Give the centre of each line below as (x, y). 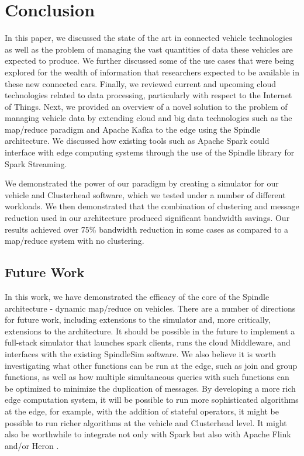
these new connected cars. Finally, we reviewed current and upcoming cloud (141, 83)
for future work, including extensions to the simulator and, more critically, (138, 319)
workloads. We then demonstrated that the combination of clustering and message (152, 206)
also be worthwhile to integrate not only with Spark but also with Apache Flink (148, 434)
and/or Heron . (32, 445)
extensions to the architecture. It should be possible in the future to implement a (150, 331)
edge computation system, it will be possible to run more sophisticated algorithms (152, 400)
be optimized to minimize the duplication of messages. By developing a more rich (150, 388)
